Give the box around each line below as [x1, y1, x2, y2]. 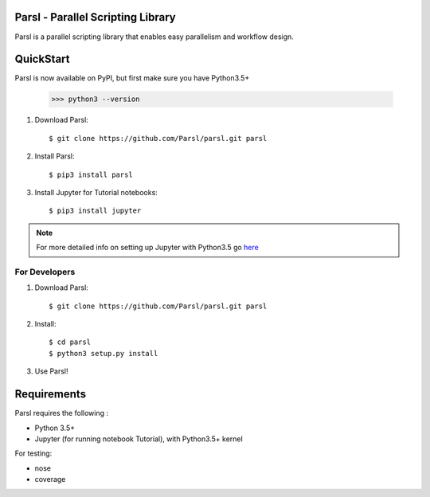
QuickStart [14, 53, 71, 66]
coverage [34, 475, 66, 484]
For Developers [14, 266, 76, 277]
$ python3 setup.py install [49, 349, 158, 358]
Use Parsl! [34, 366, 68, 376]
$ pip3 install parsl [49, 170, 133, 179]
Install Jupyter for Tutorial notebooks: [34, 187, 158, 197]
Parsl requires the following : [14, 409, 109, 418]
